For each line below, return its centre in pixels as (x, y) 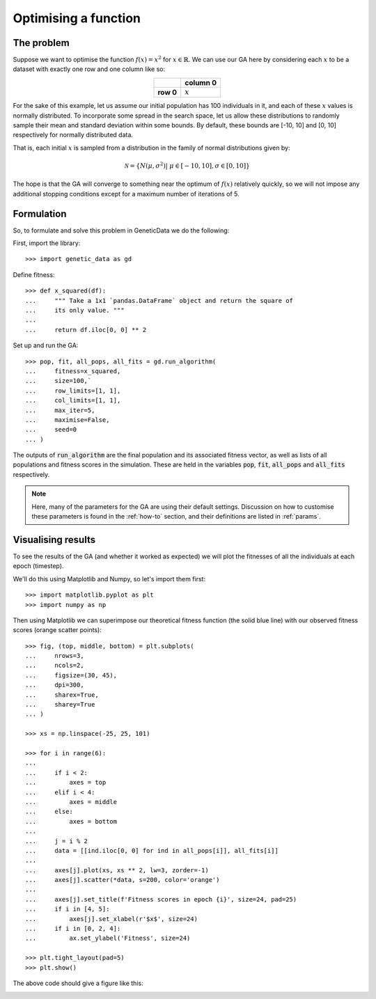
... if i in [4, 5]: (68, 909)
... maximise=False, (68, 420)
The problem (41, 43)
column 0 (201, 82)
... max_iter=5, (60, 410)
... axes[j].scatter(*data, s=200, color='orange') (123, 880)
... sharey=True (60, 705)
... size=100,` (58, 381)
